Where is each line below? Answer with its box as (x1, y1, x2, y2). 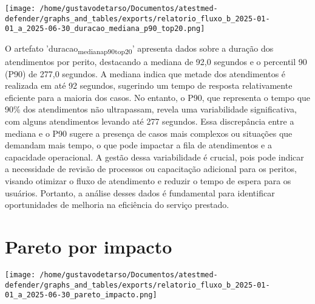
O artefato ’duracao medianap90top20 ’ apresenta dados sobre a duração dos (5, 41, 274, 56)
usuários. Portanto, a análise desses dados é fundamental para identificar (5, 186, 275, 199)
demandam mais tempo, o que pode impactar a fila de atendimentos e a (5, 139, 272, 151)
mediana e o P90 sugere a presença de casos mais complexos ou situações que (5, 126, 293, 139)
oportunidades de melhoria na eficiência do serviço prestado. (5, 198, 229, 211)
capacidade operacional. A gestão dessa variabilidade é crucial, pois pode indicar (5, 150, 304, 163)
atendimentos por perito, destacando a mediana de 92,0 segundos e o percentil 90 (5, 55, 307, 68)
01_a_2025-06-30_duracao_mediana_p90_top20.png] (5, 24, 205, 33)
